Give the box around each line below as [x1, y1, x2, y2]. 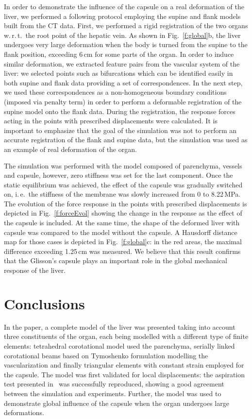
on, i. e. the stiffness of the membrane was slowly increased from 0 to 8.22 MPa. [4, 189, 241, 199]
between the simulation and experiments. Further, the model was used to [4, 388, 221, 398]
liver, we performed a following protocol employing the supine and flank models [4, 11, 241, 21]
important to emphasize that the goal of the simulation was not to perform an [4, 125, 237, 135]
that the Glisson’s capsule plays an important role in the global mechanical [4, 255, 227, 266]
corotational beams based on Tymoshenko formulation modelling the [4, 350, 208, 360]
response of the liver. [4, 265, 66, 275]
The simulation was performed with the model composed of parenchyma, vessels [4, 160, 242, 170]
